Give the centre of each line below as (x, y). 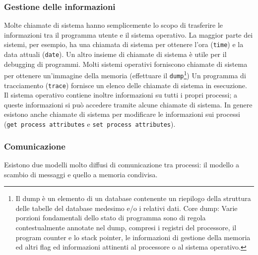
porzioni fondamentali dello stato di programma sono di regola (111, 218)
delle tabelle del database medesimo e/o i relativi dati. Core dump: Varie (127, 208)
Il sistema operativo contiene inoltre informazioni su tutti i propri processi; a (121, 95)
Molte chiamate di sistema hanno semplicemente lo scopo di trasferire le (114, 25)
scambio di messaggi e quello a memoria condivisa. (81, 174)
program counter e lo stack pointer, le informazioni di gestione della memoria (133, 237)
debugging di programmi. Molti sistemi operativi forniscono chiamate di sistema (126, 64)
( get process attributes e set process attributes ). (90, 124)
